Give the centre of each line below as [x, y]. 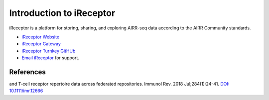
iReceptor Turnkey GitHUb [49, 51]
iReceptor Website [41, 37]
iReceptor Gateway [41, 44]
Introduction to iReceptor [62, 13]
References [27, 72]
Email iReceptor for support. [51, 58]
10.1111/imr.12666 [26, 91]
